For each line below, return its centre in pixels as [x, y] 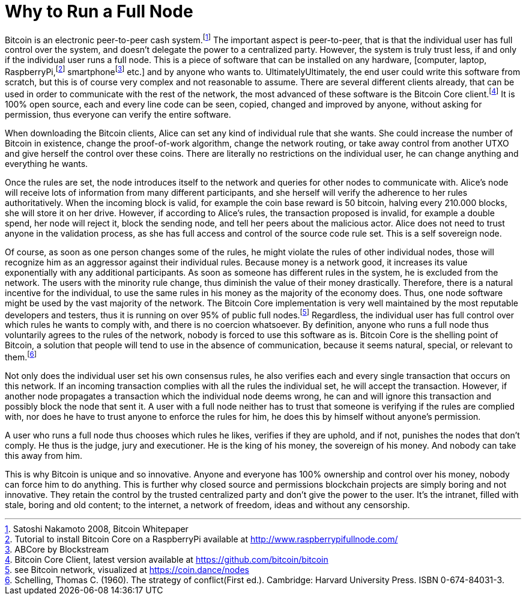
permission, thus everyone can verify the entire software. [118, 114]
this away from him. [44, 456]
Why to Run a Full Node [99, 11]
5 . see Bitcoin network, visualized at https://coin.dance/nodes [127, 570]
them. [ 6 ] [21, 356]
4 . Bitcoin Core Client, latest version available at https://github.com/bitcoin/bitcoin [167, 560]
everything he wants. [47, 163]
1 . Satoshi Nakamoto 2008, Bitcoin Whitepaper [97, 529]
